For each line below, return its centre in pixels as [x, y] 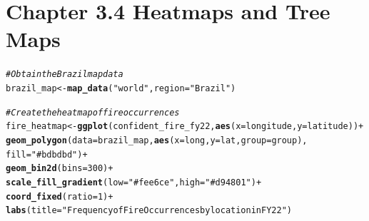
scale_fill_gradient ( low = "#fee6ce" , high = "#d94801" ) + [134, 182]
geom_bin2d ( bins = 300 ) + [60, 169]
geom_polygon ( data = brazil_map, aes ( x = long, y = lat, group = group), [157, 140]
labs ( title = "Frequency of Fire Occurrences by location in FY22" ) [149, 211]
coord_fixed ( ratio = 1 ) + [60, 196]
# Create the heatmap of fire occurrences [93, 112]
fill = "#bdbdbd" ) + [47, 154]
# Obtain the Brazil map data [65, 74]
